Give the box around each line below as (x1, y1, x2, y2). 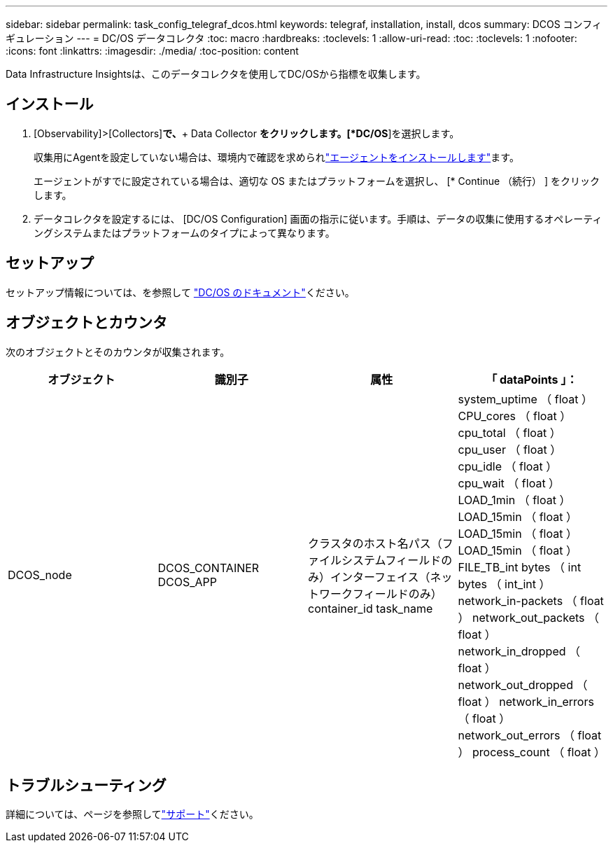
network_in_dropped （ (458, 644, 581, 658)
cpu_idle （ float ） (458, 459, 558, 473)
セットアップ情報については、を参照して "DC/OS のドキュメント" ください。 (6, 286, 355, 298)
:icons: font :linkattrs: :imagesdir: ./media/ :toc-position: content (6, 45, 299, 57)
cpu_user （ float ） (458, 442, 562, 457)
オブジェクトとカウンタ (6, 314, 167, 332)
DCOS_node (8, 567, 72, 582)
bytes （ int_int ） (458, 576, 551, 591)
